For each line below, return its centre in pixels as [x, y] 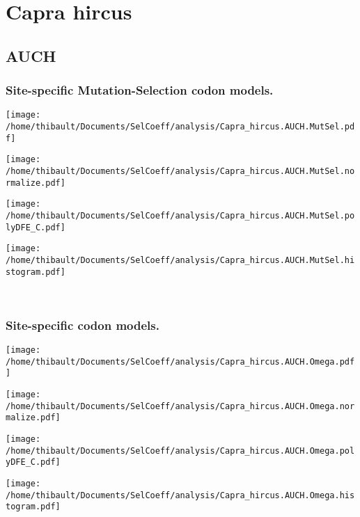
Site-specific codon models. [83, 325]
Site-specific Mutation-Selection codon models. [140, 90]
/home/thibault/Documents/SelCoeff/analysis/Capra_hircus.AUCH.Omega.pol [180, 451]
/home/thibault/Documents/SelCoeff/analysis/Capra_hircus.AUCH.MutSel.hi [180, 260]
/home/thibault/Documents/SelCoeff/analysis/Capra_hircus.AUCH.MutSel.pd [180, 127]
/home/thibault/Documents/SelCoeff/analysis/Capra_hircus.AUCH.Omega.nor [180, 406]
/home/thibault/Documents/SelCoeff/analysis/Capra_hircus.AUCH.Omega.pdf [180, 361]
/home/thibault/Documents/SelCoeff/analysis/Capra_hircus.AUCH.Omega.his [180, 495]
